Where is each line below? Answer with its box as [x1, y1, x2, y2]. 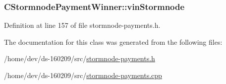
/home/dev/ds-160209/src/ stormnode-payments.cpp [4, 70, 162, 80]
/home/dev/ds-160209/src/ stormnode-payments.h [4, 53, 155, 64]
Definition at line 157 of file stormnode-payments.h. [4, 20, 161, 30]
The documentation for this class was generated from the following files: [4, 36, 223, 47]
